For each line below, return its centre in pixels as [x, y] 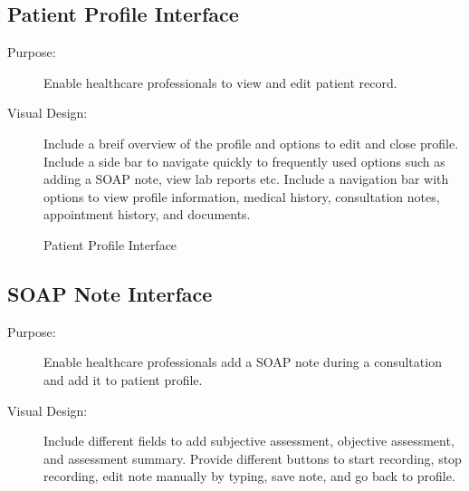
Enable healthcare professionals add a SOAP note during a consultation [243, 362]
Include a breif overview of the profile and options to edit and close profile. [251, 143]
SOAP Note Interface [110, 293]
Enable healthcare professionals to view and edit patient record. [220, 82]
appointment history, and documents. [147, 214]
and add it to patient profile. [123, 379]
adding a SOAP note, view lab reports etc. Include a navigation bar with [246, 179]
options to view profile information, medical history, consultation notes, [242, 196]
